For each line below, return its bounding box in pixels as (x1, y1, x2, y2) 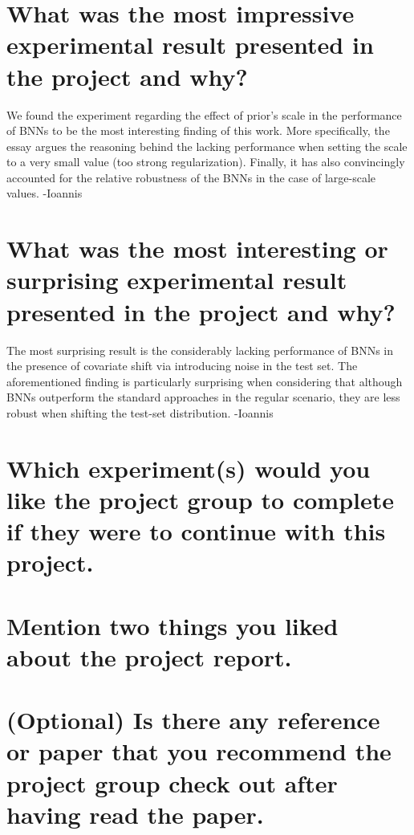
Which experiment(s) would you (6, 451, 371, 484)
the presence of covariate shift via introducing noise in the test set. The (6, 357, 358, 374)
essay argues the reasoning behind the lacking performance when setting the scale (6, 137, 408, 154)
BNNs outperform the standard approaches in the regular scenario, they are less (6, 389, 400, 405)
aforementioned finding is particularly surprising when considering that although (6, 373, 403, 389)
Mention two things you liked (6, 609, 339, 642)
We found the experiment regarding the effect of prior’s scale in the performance (6, 106, 402, 123)
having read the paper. (6, 797, 264, 830)
